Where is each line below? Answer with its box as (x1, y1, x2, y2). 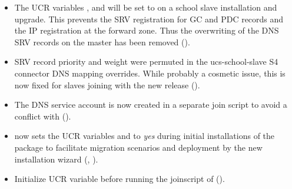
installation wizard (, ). (14, 152, 98, 165)
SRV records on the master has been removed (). (14, 35, 190, 48)
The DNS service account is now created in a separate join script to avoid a (14, 98, 287, 111)
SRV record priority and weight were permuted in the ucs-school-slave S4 (14, 55, 278, 68)
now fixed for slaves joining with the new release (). (14, 78, 200, 91)
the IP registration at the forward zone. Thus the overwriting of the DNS (14, 24, 279, 37)
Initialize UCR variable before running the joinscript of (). (14, 173, 225, 185)
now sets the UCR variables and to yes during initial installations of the (14, 130, 275, 142)
